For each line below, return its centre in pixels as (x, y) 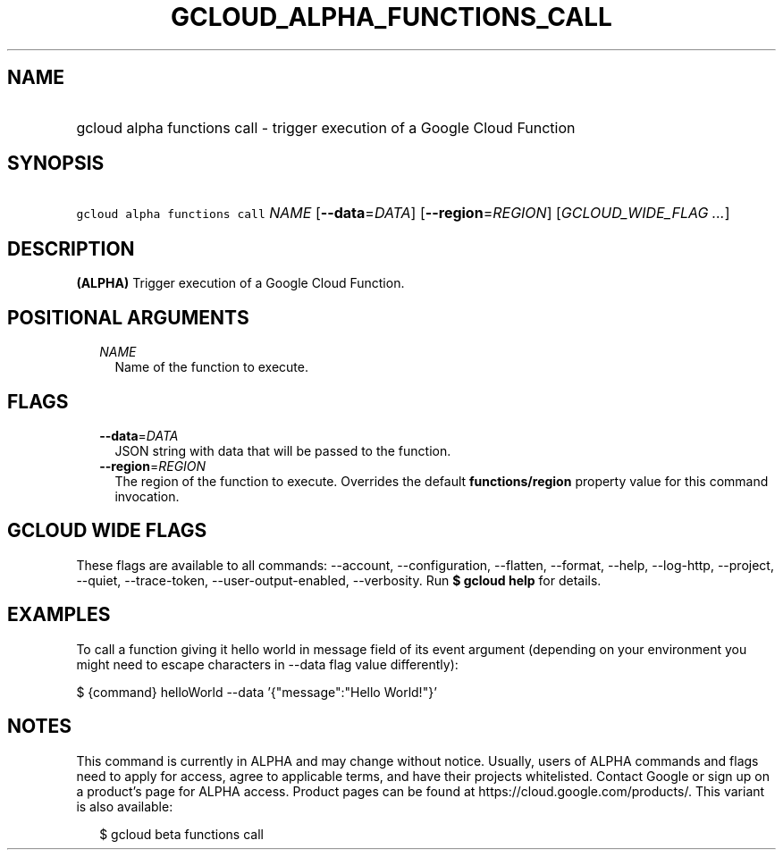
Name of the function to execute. (211, 367)
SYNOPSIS (56, 164)
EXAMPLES (59, 615)
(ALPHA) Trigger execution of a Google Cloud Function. (240, 283)
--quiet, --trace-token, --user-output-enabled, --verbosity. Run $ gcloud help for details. (339, 580)
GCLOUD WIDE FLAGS (107, 531)
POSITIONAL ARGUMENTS (128, 317)
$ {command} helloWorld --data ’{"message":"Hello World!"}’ (257, 692)
